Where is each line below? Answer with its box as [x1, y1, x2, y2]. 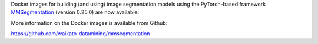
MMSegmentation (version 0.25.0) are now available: [11, 9, 140, 16]
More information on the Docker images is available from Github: [11, 19, 168, 26]
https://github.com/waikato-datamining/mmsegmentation [11, 30, 150, 37]
